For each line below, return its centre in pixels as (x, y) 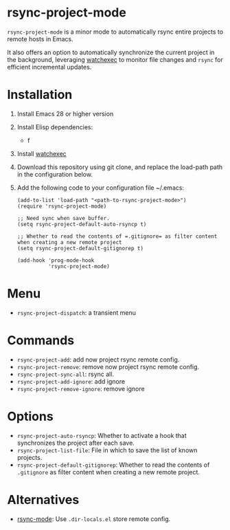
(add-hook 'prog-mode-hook (56, 260)
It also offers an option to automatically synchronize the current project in (111, 52)
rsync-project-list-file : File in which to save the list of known (107, 450)
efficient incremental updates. (49, 67)
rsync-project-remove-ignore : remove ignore (81, 388)
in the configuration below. (55, 174)
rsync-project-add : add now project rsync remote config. (98, 360)
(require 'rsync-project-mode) (62, 206)
